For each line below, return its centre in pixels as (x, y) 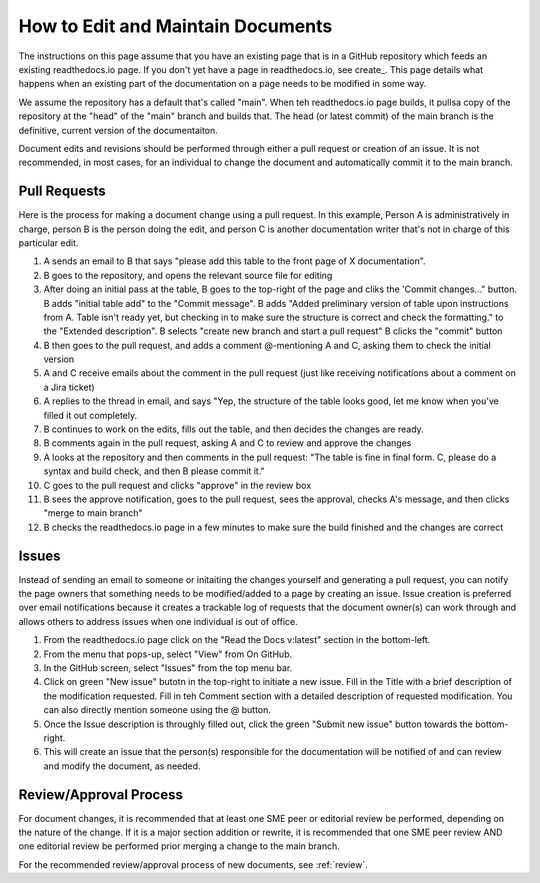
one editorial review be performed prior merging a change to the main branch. (179, 846)
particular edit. (48, 242)
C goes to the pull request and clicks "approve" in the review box (177, 485)
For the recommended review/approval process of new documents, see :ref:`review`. (193, 864)
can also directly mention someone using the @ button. (157, 710)
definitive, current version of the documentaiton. (118, 130)
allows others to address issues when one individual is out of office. (158, 621)
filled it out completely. (90, 415)
